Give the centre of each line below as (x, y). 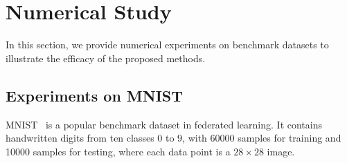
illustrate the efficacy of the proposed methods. (106, 58)
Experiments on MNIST (95, 95)
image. (281, 151)
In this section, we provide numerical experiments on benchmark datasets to (167, 45)
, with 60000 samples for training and (262, 138)
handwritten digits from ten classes (80, 138)
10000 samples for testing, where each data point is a (118, 151)
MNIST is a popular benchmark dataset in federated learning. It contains (164, 124)
